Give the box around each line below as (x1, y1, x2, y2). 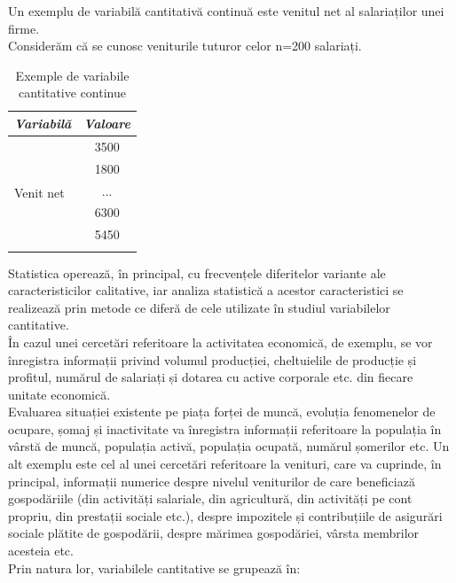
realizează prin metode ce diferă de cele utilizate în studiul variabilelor (8, 298, 390, 316)
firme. (8, 19, 40, 37)
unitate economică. (8, 385, 111, 403)
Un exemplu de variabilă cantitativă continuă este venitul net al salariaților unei (8, 2, 444, 19)
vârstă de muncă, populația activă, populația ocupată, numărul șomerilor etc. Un (8, 437, 450, 455)
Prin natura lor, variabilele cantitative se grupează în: (8, 558, 301, 577)
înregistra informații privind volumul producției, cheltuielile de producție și (8, 350, 417, 369)
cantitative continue (19, 83, 126, 102)
